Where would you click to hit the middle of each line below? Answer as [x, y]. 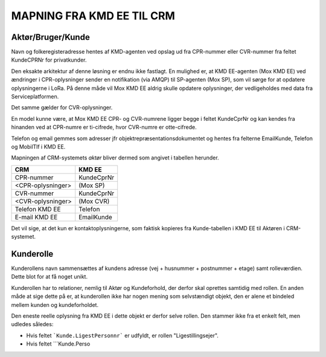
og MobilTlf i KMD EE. [38, 146]
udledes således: [32, 324]
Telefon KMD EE [38, 209]
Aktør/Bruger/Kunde [50, 37]
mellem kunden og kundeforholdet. [55, 304]
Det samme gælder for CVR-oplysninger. [62, 108]
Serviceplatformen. [35, 97]
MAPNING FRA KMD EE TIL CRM [93, 16]
